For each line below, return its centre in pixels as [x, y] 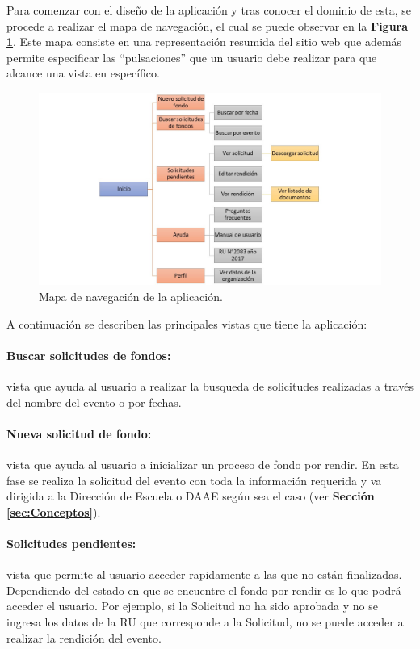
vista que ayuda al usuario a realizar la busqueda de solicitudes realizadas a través [210, 386]
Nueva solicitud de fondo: [79, 433]
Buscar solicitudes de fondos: [89, 355]
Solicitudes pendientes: [71, 543]
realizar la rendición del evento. [84, 637]
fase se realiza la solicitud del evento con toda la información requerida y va [194, 480]
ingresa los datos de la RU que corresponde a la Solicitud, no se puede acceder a [205, 621]
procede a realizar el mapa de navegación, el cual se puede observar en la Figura [208, 25]
